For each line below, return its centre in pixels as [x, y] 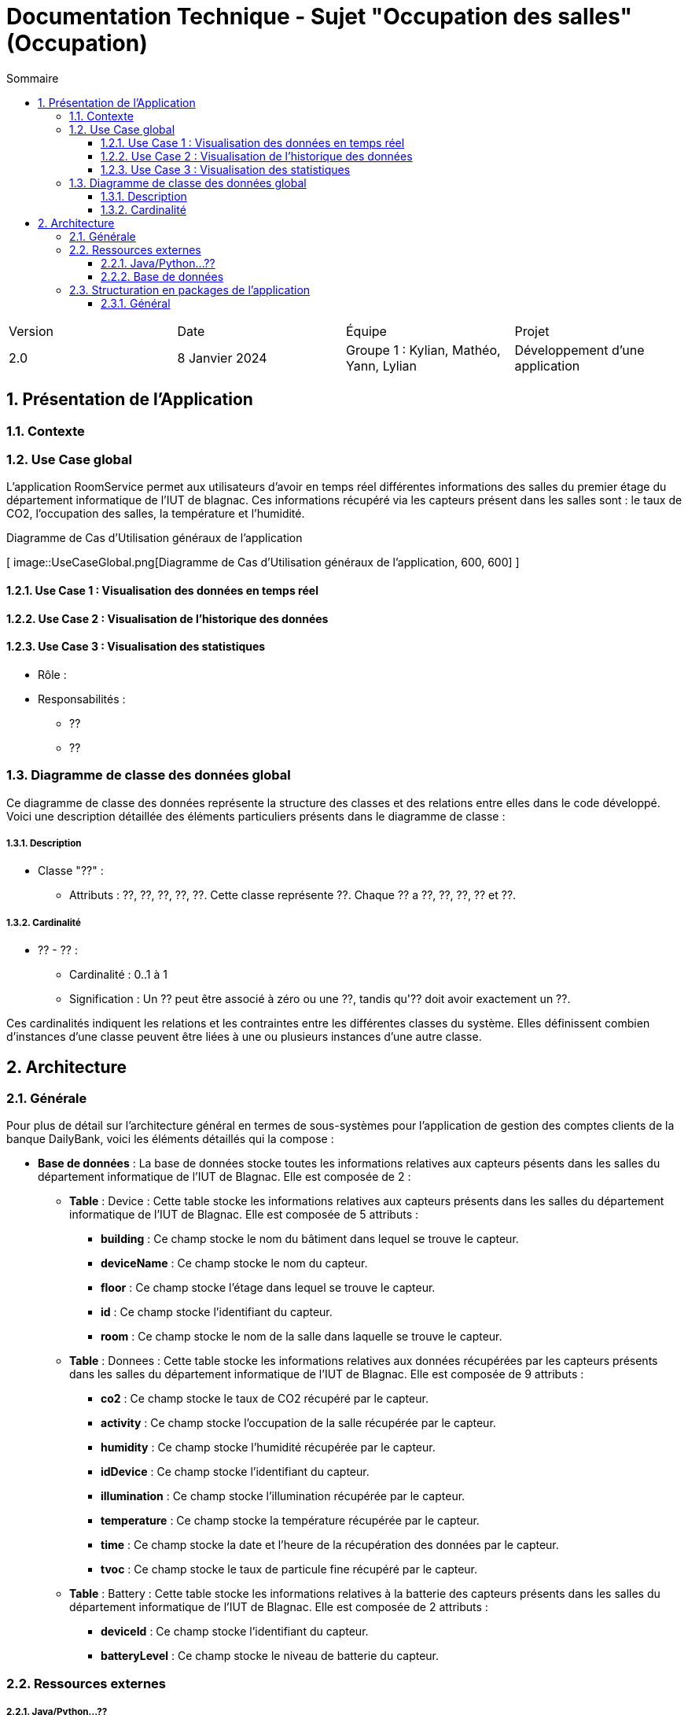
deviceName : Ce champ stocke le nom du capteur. [234, 1263]
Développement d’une [579, 350]
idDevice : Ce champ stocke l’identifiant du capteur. [235, 1472]
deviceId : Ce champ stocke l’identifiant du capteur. [235, 1632]
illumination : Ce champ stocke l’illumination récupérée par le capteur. [283, 1496]
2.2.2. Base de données [162, 276]
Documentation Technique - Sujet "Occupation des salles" [319, 17]
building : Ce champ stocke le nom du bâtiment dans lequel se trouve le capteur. [310, 1239]
